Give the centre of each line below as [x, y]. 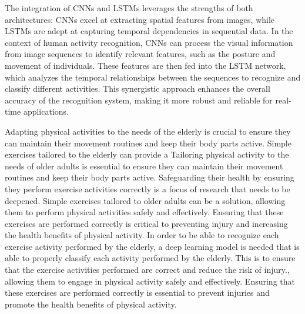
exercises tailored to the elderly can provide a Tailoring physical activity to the [147, 154]
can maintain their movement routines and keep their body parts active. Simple [148, 143]
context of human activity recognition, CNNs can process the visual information [149, 42]
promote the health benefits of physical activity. [91, 304]
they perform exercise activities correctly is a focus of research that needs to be [148, 188]
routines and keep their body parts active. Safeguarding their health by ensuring [150, 177]
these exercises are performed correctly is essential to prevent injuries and [137, 293]
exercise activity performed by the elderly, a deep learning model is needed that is [152, 246]
